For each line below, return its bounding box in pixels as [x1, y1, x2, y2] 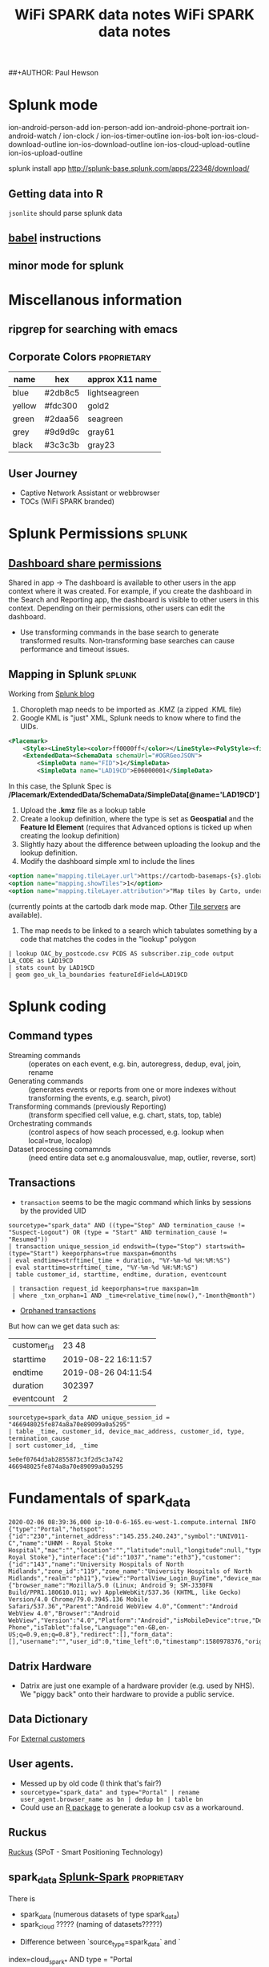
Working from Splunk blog [8, 688, 94, 699]
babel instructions [8, 231, 102, 245]
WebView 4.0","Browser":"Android [8, 1610, 120, 1618]
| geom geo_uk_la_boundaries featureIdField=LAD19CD [8, 971, 188, 979]
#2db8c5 [44, 387, 80, 399]
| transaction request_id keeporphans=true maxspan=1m [11, 1284, 199, 1292]
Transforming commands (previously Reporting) [8, 1101, 167, 1111]
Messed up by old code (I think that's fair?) [19, 1778, 162, 1788]
